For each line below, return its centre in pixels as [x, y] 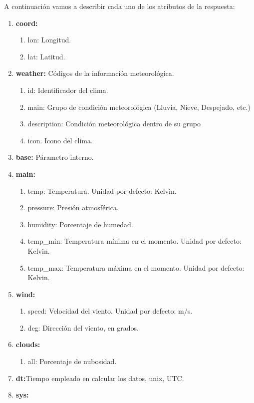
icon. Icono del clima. [60, 140]
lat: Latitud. [46, 56]
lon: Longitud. [49, 40]
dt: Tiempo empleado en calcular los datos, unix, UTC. [100, 378]
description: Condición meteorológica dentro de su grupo [114, 124]
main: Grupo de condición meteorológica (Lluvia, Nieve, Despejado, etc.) [139, 107]
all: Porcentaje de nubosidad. [72, 361]
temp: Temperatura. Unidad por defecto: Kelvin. [102, 191]
